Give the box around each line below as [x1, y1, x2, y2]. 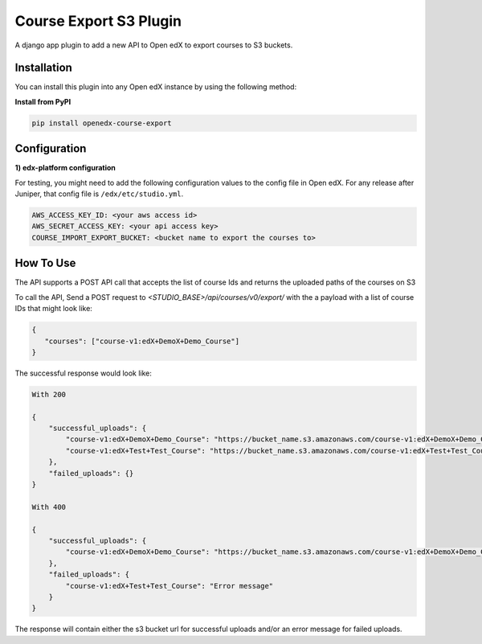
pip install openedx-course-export [31, 118, 172, 128]
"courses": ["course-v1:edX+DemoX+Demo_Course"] [44, 336, 240, 346]
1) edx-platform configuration [14, 163, 116, 173]
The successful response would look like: [14, 368, 153, 378]
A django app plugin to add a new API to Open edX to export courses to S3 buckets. [14, 40, 293, 50]
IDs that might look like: [14, 304, 92, 314]
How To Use [14, 256, 76, 270]
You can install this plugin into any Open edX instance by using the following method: [14, 82, 297, 92]
